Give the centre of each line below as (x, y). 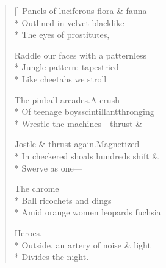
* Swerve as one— (48, 168)
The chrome (37, 188)
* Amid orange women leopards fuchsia (88, 212)
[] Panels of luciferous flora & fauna (81, 10)
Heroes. (28, 232)
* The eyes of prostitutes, (62, 34)
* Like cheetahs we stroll (60, 78)
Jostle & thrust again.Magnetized (77, 144)
